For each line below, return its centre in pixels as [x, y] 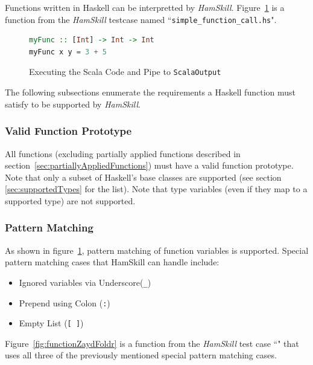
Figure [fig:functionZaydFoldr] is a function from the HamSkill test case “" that [152, 343]
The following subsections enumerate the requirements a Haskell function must [150, 92]
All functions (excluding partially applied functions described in [123, 153]
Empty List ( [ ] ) [51, 323]
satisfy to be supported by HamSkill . [73, 104]
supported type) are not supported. [70, 200]
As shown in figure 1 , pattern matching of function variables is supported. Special [157, 250]
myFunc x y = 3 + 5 [68, 52]
